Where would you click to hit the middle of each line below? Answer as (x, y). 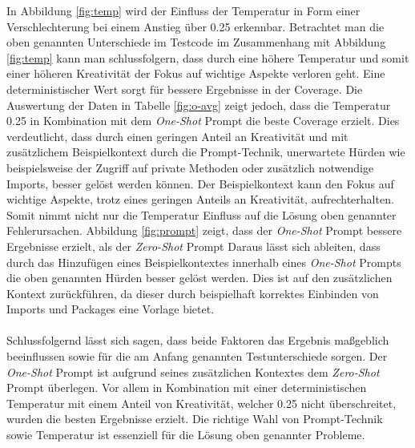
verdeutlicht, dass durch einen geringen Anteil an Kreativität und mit (177, 136)
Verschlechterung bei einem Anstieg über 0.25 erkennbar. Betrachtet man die (195, 26)
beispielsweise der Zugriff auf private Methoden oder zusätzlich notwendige (190, 167)
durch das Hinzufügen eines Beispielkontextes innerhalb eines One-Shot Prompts (204, 262)
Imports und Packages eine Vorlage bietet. (111, 309)
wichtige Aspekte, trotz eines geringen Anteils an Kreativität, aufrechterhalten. (200, 199)
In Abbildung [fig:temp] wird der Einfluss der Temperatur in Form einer (183, 10)
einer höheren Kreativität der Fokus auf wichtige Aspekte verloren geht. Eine (196, 73)
